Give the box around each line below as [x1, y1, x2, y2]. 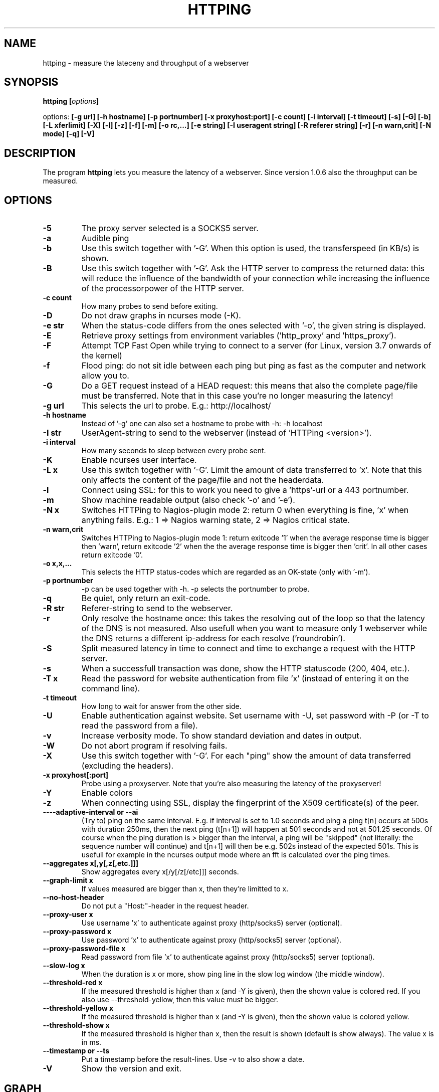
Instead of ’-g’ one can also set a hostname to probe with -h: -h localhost [81, 419, 323, 428]
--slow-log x [43, 961, 85, 970]
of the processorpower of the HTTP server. [81, 283, 244, 294]
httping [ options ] [43, 97, 99, 106]
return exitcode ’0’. [81, 551, 143, 560]
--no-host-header [43, 893, 104, 902]
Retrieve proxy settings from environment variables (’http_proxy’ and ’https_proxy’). [81, 330, 396, 341]
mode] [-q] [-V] [43, 129, 95, 138]
